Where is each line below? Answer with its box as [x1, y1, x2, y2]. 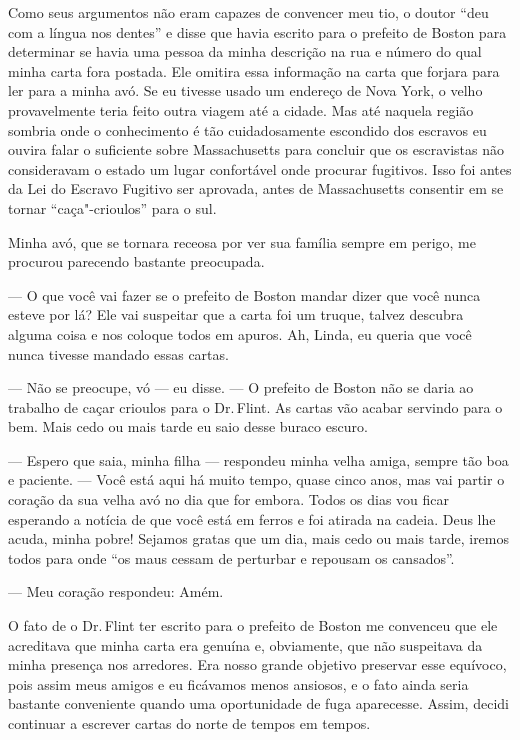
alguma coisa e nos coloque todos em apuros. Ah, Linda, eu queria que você [8, 323, 472, 344]
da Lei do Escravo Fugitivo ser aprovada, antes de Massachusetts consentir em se [8, 178, 504, 199]
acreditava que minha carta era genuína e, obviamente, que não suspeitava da [8, 634, 483, 655]
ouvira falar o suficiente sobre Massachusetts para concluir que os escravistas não [8, 139, 505, 160]
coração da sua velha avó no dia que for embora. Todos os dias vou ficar [8, 489, 450, 510]
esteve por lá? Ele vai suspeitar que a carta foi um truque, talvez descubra [8, 304, 464, 325]
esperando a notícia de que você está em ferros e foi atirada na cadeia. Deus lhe [8, 508, 496, 529]
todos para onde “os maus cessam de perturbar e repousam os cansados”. [8, 547, 455, 568]
